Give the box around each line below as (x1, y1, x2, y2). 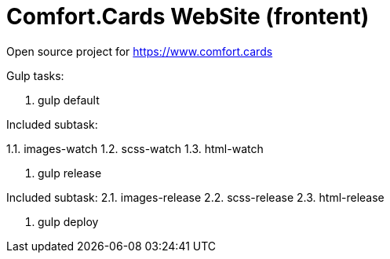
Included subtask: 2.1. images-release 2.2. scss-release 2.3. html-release (6, 190, 385, 204)
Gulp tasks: (6, 68, 64, 82)
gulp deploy (38, 214, 99, 228)
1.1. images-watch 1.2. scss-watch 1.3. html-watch (6, 141, 264, 155)
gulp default (38, 93, 100, 107)
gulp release (38, 166, 102, 180)
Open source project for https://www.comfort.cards (6, 44, 273, 58)
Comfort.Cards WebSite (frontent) (6, 3, 370, 30)
